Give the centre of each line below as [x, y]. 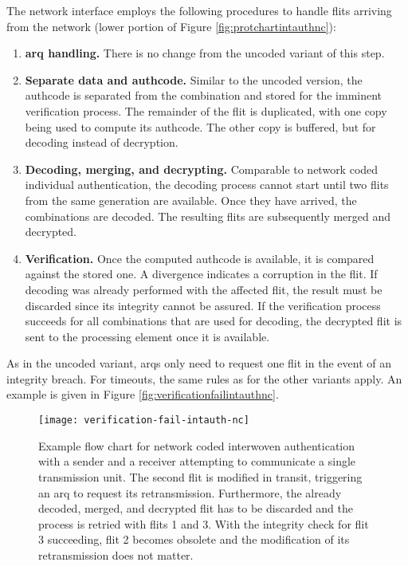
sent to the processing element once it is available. [147, 336]
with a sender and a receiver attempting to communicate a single [197, 461]
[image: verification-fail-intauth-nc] [144, 421]
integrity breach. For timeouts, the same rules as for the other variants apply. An [204, 378]
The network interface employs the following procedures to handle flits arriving [199, 10]
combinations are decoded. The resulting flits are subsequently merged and [208, 216]
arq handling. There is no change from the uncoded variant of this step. [205, 53]
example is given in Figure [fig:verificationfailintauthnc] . [143, 394]
